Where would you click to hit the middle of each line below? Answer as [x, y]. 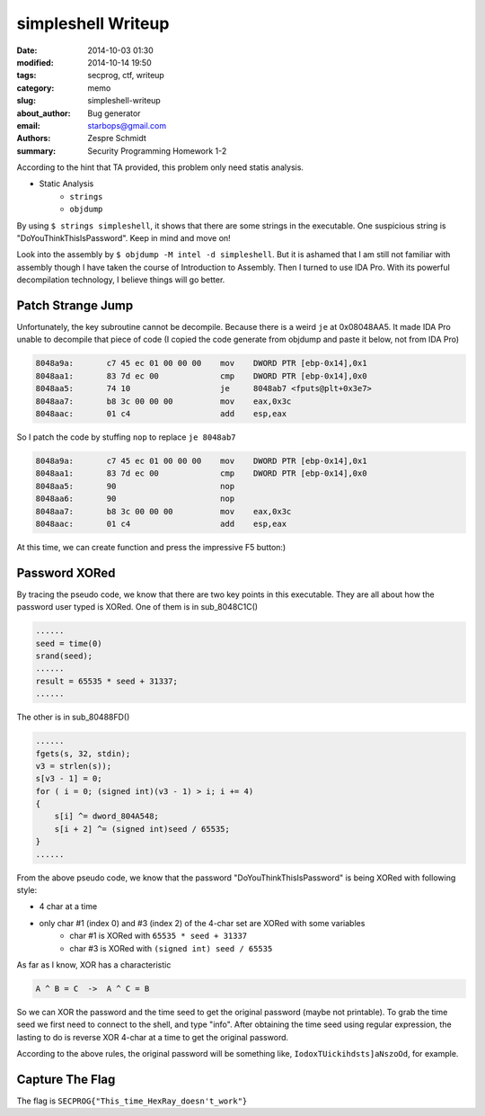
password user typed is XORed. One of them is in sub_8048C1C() [137, 607]
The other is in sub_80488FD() [73, 717]
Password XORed [66, 572]
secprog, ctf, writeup [126, 76]
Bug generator [114, 113]
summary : [36, 151]
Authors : [34, 138]
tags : [26, 76]
